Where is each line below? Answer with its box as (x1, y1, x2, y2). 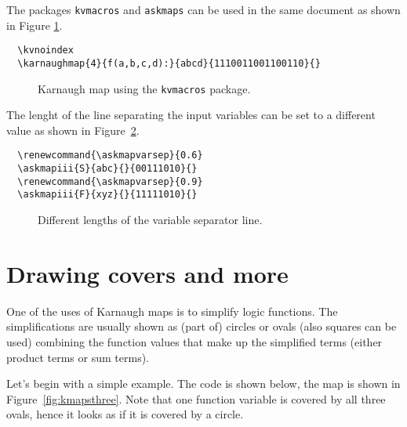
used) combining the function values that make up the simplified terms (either (6, 333, 383, 349)
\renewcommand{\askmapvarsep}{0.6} (17, 150, 203, 161)
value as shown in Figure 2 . (6, 121, 140, 138)
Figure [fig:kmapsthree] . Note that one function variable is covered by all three (6, 390, 386, 407)
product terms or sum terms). (6, 349, 149, 365)
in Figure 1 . (6, 16, 63, 33)
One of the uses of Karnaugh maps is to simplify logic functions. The (6, 302, 338, 319)
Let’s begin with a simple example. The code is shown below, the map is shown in (6, 375, 401, 392)
